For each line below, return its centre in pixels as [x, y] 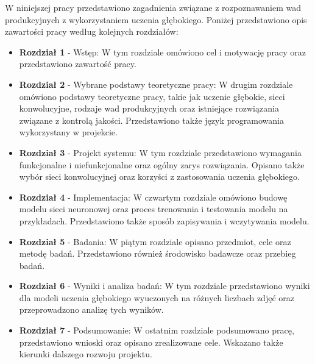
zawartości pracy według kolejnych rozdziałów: [92, 31]
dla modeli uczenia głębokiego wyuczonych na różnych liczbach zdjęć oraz [157, 297]
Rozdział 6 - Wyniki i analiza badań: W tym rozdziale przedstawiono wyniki [165, 286]
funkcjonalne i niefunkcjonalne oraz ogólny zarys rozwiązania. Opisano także [162, 164]
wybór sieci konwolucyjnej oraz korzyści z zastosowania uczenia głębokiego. [159, 177]
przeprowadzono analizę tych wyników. [91, 309]
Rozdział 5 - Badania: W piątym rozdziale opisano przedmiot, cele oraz [155, 241]
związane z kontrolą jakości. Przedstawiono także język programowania [151, 120]
